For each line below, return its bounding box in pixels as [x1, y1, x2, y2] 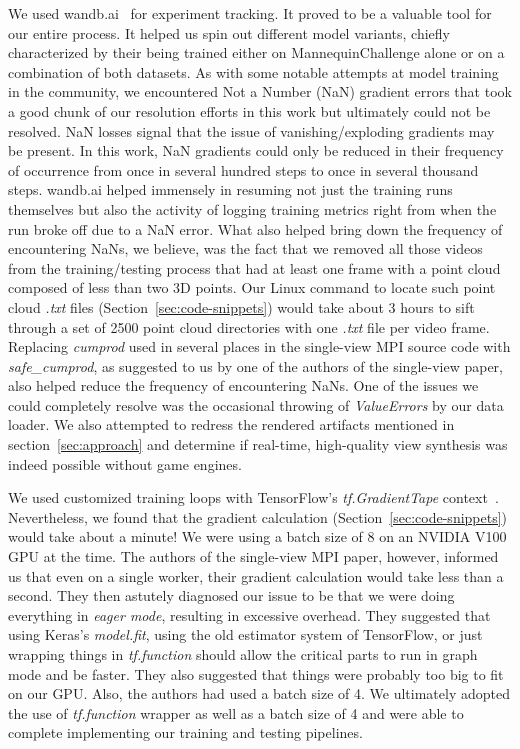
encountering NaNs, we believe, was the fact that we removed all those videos [8, 238, 483, 259]
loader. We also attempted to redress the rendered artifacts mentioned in [8, 414, 455, 435]
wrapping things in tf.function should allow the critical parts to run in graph [8, 644, 478, 664]
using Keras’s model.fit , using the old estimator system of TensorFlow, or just [8, 624, 483, 645]
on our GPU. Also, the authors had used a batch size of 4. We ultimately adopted [8, 683, 510, 704]
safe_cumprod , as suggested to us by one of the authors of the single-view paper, [8, 355, 503, 376]
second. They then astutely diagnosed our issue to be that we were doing [8, 585, 455, 606]
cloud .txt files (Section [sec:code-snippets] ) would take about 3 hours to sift [8, 296, 475, 317]
